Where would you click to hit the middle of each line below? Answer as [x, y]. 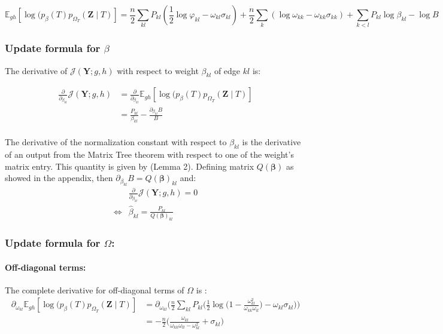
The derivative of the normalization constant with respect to [116, 142]
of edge [227, 70]
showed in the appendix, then [59, 178]
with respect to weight [158, 70]
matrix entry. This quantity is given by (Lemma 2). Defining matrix [130, 166]
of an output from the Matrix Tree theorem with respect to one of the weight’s [149, 154]
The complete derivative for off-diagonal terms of [95, 289]
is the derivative [271, 142]
